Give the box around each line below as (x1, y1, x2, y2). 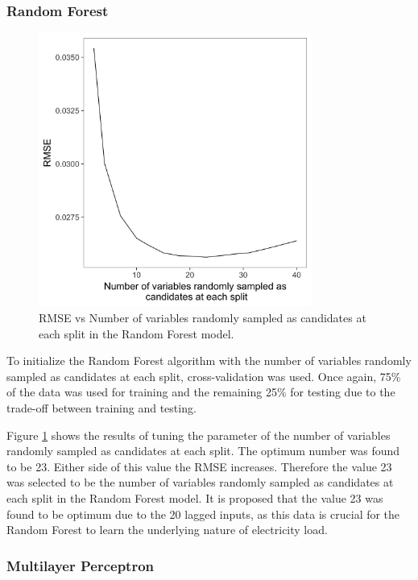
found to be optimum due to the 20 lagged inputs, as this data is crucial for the (6, 505, 400, 522)
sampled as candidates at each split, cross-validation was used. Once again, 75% (6, 367, 401, 384)
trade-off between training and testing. (6, 399, 197, 416)
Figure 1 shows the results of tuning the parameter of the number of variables (6, 426, 391, 443)
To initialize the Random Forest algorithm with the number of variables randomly (6, 352, 412, 369)
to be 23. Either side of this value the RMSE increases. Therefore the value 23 (6, 458, 392, 474)
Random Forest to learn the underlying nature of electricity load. (6, 521, 328, 538)
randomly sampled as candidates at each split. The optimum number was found (6, 442, 400, 459)
